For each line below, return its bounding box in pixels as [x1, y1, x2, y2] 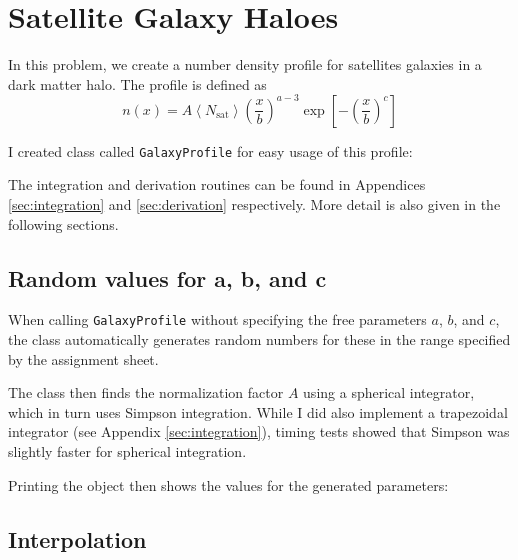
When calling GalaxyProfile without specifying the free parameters [8, 309, 427, 330]
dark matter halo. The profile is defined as [8, 73, 267, 94]
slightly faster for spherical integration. [8, 441, 247, 462]
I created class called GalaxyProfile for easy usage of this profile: [8, 140, 413, 161]
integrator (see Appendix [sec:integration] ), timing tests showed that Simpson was [8, 421, 510, 442]
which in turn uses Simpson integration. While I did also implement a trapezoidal [8, 401, 508, 422]
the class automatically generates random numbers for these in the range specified [8, 329, 511, 350]
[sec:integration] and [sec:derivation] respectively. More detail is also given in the [8, 194, 501, 215]
